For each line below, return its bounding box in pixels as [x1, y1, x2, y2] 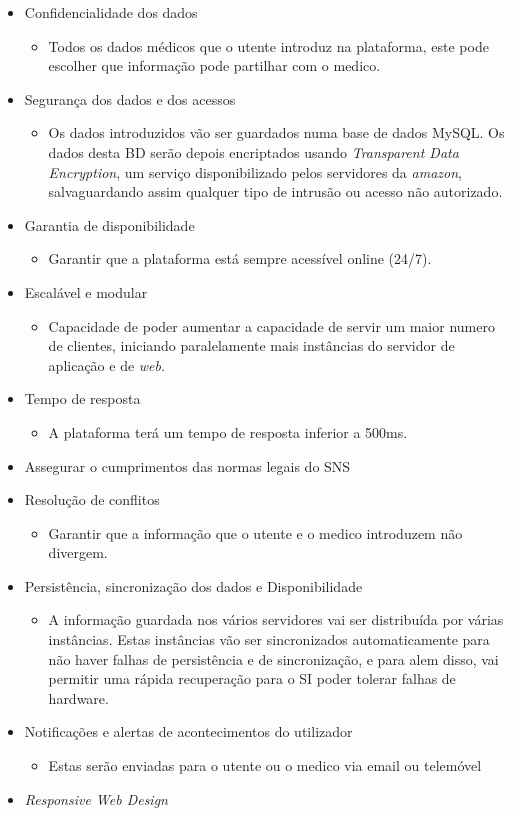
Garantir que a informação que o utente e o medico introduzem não [48, 522, 463, 543]
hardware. [48, 687, 109, 708]
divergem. [48, 542, 108, 563]
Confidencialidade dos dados [24, 2, 198, 22]
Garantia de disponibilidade [24, 214, 195, 235]
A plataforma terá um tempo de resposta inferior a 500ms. [48, 421, 408, 442]
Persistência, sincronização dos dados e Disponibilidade [24, 575, 363, 596]
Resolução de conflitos [24, 489, 160, 510]
